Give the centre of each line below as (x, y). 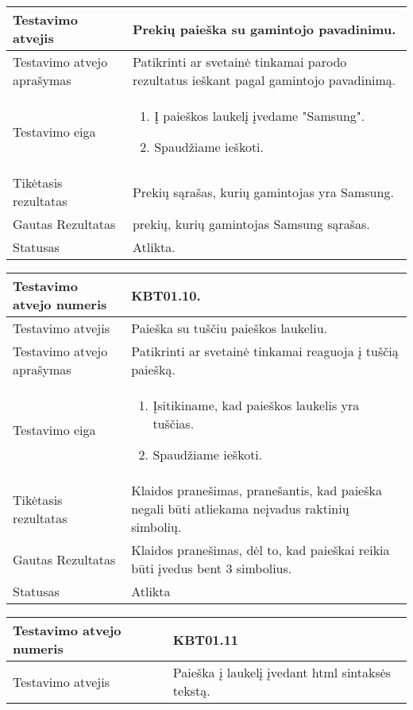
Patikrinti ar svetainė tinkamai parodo (239, 62)
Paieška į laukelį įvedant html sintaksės (282, 672)
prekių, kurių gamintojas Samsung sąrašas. (251, 224)
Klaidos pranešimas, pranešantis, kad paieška (257, 490)
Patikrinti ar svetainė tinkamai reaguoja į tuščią (265, 351)
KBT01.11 (206, 639)
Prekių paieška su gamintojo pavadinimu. (264, 29)
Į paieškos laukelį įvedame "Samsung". (260, 116)
